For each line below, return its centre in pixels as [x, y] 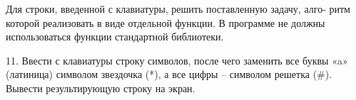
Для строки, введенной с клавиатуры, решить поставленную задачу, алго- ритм [178, 9]
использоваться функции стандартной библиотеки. [115, 37]
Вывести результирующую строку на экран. [101, 88]
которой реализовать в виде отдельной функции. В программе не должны [166, 22]
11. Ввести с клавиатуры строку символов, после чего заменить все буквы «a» [177, 60]
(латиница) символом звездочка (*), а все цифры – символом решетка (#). [169, 74]
